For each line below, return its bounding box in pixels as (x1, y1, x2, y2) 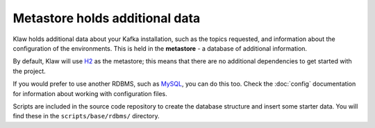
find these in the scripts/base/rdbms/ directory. (12, 112, 160, 120)
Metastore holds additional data (12, 10, 201, 26)
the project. (12, 67, 47, 75)
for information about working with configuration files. (12, 89, 167, 97)
